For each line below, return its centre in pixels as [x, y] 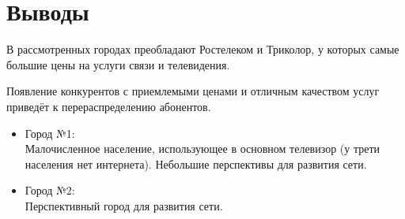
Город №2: [50, 190]
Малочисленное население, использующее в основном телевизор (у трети [202, 148]
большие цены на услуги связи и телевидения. [118, 64]
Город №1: [50, 133]
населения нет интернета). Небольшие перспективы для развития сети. [196, 163]
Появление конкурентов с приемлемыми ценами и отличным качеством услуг [193, 91]
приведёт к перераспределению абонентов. [109, 106]
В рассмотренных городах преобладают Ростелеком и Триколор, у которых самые [203, 49]
